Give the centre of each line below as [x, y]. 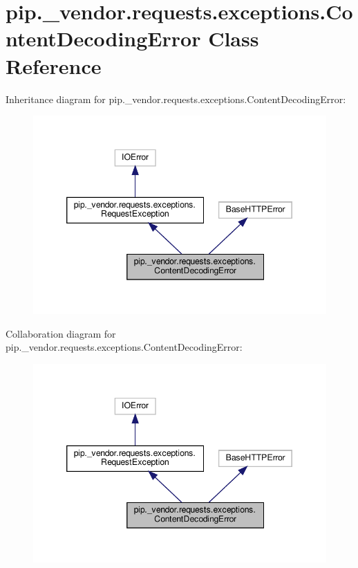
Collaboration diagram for [61, 333]
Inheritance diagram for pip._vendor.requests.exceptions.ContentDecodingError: [176, 99]
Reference [54, 65]
